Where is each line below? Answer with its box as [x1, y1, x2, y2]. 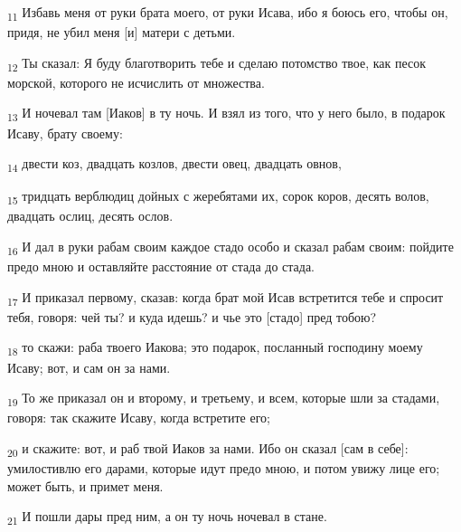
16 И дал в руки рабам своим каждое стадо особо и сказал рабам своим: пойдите [7, 237, 454, 258]
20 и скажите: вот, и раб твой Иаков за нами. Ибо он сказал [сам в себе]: [7, 438, 409, 460]
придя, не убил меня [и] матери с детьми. [7, 23, 236, 42]
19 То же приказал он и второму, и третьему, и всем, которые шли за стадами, [7, 388, 440, 409]
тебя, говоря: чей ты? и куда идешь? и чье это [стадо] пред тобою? [7, 307, 377, 326]
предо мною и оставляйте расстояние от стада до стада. [7, 257, 315, 276]
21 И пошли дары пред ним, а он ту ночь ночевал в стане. [7, 507, 327, 527]
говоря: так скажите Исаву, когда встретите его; [7, 408, 270, 427]
